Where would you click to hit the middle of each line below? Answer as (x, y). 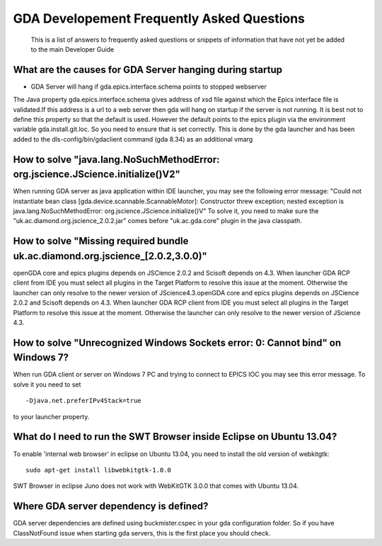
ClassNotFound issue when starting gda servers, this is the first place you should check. (142, 533)
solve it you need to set (47, 384)
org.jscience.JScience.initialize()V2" (97, 175)
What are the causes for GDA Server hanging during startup (148, 70)
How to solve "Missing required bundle (101, 241)
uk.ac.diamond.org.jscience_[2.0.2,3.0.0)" (110, 256)
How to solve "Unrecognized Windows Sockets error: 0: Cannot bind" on (177, 342)
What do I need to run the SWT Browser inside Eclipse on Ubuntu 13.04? (175, 437)
